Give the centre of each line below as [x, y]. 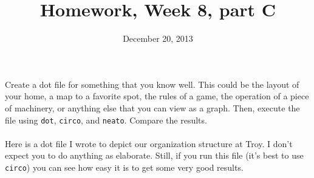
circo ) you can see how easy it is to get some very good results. [124, 167]
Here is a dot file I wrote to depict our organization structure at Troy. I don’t [149, 143]
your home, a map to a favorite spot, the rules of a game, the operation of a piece [157, 96]
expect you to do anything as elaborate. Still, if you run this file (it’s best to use [154, 155]
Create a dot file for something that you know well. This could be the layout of [152, 84]
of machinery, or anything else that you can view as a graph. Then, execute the [152, 107]
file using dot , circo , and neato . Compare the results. [106, 120]
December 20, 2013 [158, 38]
